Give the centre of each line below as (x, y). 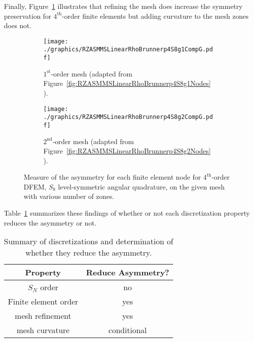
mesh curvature (43, 330)
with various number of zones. (69, 196)
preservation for (28, 16)
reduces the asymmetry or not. (50, 222)
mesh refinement (43, 316)
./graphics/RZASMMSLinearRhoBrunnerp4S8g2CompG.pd (128, 117)
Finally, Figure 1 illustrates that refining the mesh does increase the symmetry (123, 6)
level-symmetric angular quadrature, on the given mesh (141, 186)
